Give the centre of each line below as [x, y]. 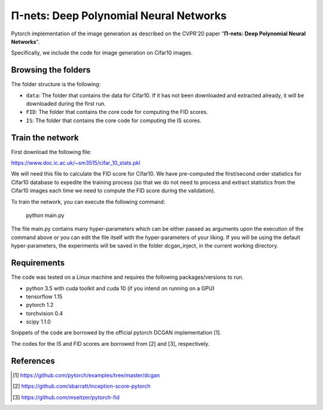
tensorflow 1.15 [44, 296]
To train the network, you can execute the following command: [88, 201]
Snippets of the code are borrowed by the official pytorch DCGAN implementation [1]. [116, 333]
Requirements [38, 263]
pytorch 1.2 [40, 305]
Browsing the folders [51, 70]
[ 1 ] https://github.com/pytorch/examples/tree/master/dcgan [86, 375]
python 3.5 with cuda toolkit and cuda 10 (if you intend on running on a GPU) [120, 288]
